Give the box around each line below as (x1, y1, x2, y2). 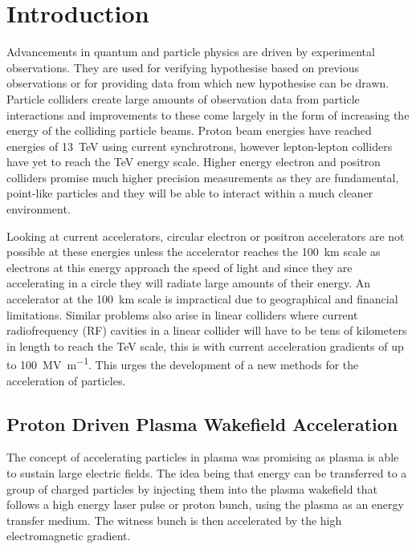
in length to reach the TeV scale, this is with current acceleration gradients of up (6, 337, 404, 354)
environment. (6, 201, 71, 218)
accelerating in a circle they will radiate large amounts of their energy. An (6, 274, 370, 291)
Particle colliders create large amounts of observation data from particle (6, 90, 360, 107)
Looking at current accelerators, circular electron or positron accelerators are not (6, 227, 405, 244)
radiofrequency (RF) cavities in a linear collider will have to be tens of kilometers (6, 322, 407, 339)
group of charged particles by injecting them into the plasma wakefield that (6, 480, 377, 497)
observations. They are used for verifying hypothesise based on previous (6, 59, 360, 75)
